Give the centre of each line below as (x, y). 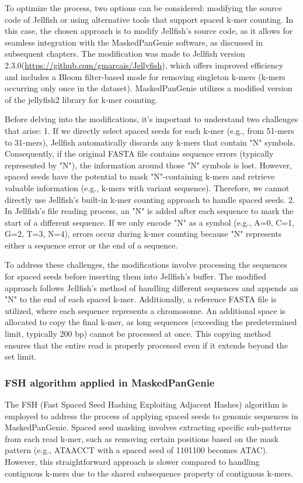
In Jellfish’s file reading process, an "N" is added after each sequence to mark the (149, 211)
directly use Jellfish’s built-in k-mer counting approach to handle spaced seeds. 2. (150, 199)
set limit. (21, 356)
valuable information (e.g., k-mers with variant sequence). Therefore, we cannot (147, 187)
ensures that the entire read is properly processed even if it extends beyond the (146, 345)
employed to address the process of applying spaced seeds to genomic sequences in (151, 415)
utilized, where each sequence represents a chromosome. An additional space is (145, 310)
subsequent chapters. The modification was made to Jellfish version (125, 54)
